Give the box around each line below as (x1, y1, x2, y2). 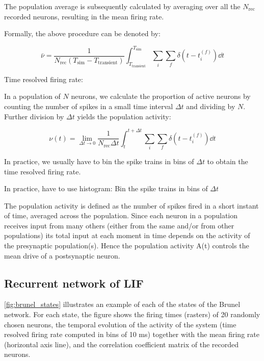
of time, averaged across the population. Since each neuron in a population (4, 210, 238, 221)
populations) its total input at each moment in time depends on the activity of (4, 230, 250, 241)
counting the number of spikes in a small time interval (4, 100, 173, 111)
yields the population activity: (77, 111, 171, 121)
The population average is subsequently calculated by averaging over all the (4, 1, 241, 11)
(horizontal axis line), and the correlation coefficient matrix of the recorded (4, 339, 239, 349)
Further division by (4, 111, 64, 121)
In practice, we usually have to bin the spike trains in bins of (4, 156, 194, 166)
